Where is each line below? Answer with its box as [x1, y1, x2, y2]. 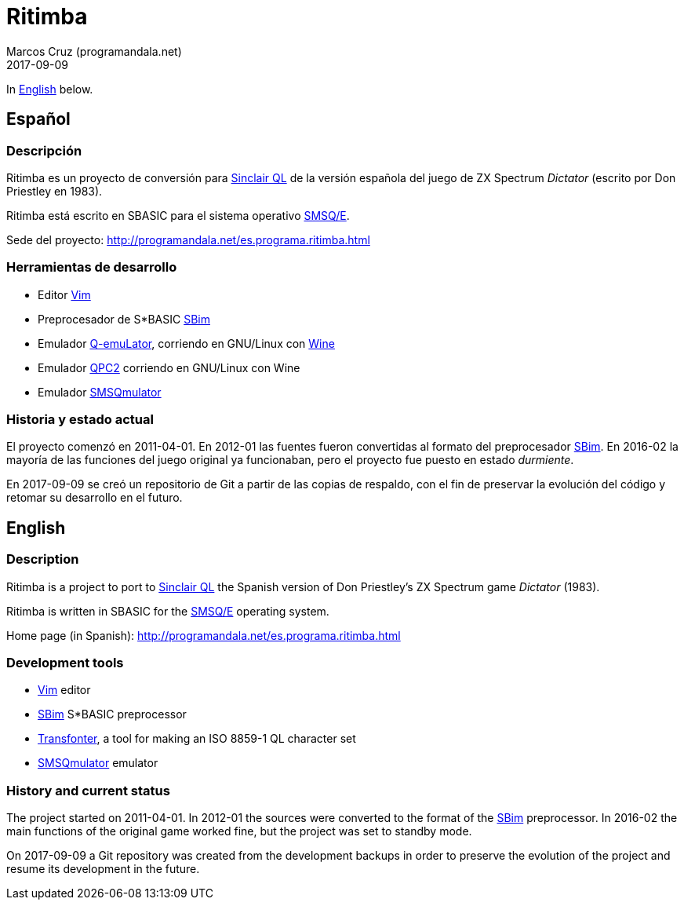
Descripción [6, 142, 82, 159]
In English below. [6, 82, 93, 96]
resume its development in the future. [6, 862, 200, 876]
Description [6, 551, 79, 568]
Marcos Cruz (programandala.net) [6, 44, 182, 58]
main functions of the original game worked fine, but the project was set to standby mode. [6, 824, 472, 838]
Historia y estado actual [6, 411, 154, 428]
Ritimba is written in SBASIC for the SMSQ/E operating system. [6, 604, 329, 618]
